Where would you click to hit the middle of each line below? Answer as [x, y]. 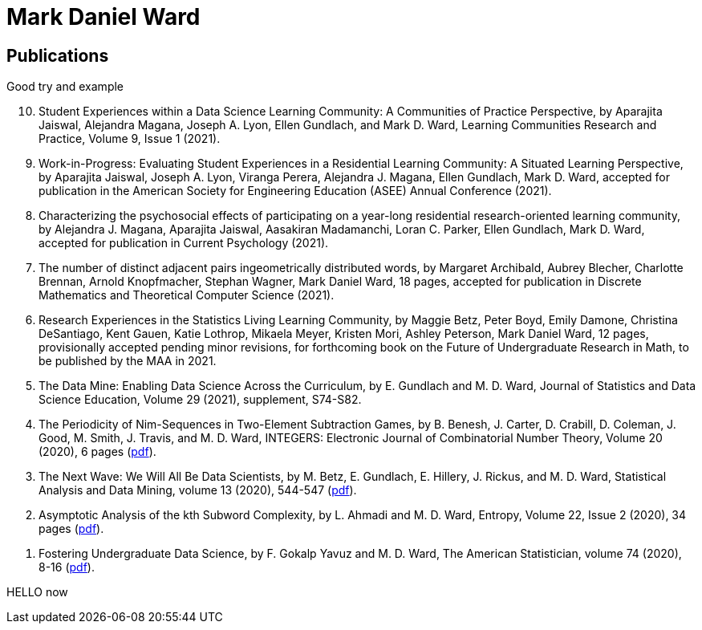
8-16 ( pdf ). [67, 567]
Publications [58, 55]
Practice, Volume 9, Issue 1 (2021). [130, 139]
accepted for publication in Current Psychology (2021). [184, 243]
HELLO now [37, 592]
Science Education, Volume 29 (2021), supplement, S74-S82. [200, 400]
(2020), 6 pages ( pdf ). [97, 452]
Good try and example [65, 87]
